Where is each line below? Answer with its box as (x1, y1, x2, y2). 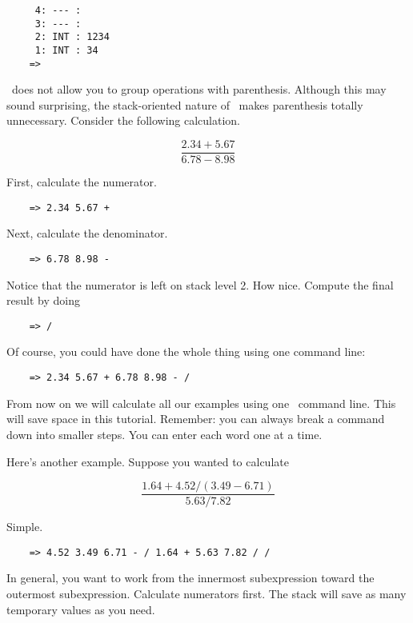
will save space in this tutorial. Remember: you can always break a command (6, 410, 385, 427)
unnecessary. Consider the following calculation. (6, 112, 240, 129)
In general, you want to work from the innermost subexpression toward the (6, 569, 375, 586)
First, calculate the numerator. (6, 174, 157, 190)
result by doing (6, 292, 80, 309)
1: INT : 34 (34, 44, 98, 56)
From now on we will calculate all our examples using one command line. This (6, 394, 396, 411)
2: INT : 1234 (34, 31, 110, 43)
